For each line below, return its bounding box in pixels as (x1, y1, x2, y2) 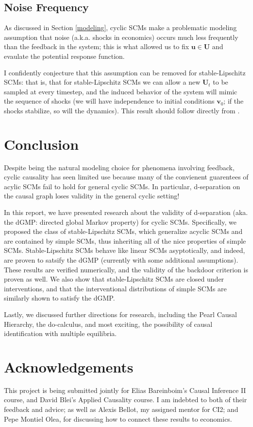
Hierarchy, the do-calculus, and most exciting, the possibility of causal (4, 319, 213, 329)
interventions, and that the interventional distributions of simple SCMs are (4, 283, 227, 293)
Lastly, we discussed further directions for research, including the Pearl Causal (4, 309, 237, 319)
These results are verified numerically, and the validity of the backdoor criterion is (4, 264, 249, 274)
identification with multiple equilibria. (4, 328, 117, 338)
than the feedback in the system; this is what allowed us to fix (4, 41, 189, 52)
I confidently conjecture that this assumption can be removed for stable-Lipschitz (4, 67, 246, 77)
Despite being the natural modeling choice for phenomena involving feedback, (4, 162, 235, 172)
